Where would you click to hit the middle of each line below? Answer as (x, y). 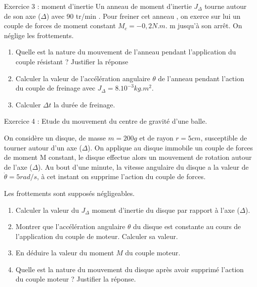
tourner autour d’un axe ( (43, 147)
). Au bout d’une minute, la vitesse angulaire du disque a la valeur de (143, 167)
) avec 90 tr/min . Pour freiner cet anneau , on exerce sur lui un (144, 16)
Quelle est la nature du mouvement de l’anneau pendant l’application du (126, 52)
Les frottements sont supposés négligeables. (69, 193)
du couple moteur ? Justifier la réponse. (76, 279)
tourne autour (225, 6)
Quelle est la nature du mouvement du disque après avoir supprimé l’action (130, 269)
